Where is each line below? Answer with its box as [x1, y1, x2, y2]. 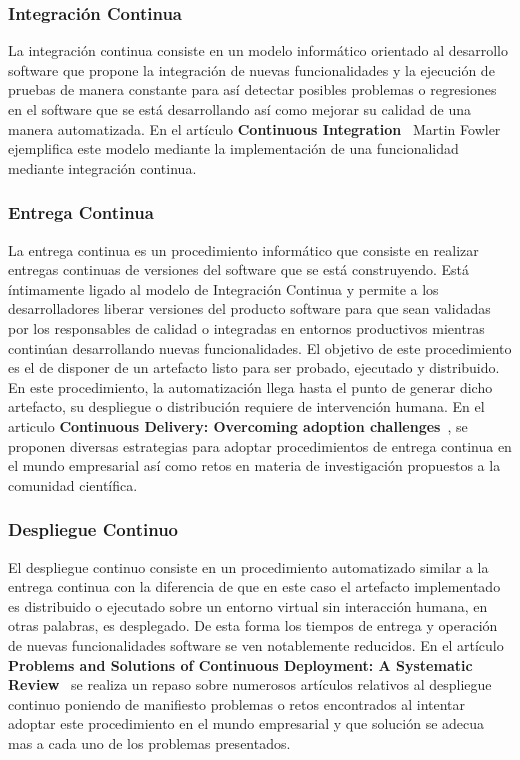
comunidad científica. [8, 474, 138, 495]
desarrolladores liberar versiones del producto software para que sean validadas [8, 298, 491, 319]
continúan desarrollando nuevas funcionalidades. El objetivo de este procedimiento [8, 337, 512, 358]
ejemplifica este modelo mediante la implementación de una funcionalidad [8, 138, 459, 159]
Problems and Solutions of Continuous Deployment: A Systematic [8, 654, 473, 675]
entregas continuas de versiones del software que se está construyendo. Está [8, 259, 470, 280]
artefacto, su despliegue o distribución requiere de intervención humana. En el [8, 396, 485, 417]
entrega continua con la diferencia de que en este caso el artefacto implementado [8, 576, 501, 597]
